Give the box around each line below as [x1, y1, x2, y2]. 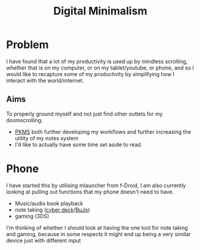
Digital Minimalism [53, 4, 147, 18]
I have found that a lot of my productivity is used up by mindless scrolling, [6, 58, 188, 65]
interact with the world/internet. [6, 77, 84, 84]
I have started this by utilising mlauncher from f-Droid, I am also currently [6, 182, 186, 189]
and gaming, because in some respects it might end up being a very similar [6, 230, 191, 237]
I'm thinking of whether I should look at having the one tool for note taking [6, 224, 188, 231]
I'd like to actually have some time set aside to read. [14, 141, 143, 148]
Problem [6, 38, 49, 52]
